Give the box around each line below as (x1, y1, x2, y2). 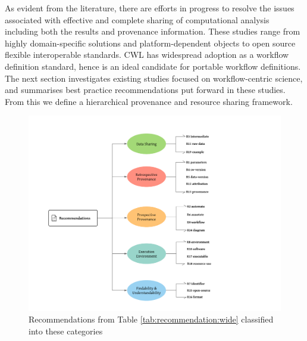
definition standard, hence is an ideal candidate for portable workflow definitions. (5, 60, 301, 72)
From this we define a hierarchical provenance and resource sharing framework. (5, 95, 293, 107)
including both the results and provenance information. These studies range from (5, 25, 300, 38)
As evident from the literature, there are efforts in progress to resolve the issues (5, 2, 295, 14)
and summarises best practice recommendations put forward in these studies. (5, 83, 286, 96)
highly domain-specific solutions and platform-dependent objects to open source (5, 36, 296, 49)
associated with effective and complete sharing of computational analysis (5, 13, 270, 26)
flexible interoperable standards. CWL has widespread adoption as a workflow (5, 48, 289, 61)
